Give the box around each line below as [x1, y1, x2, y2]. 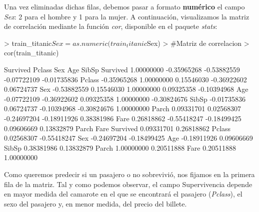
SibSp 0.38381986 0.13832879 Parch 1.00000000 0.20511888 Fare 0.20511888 [4, 142, 236, 153]
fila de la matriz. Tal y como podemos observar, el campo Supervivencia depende [4, 179, 252, 189]
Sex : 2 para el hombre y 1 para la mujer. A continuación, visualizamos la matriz [4, 11, 249, 21]
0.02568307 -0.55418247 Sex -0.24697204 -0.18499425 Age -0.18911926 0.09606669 [4, 133, 253, 143]
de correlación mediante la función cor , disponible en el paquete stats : [4, 21, 217, 31]
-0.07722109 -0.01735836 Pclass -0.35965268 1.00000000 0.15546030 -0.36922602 [4, 74, 247, 84]
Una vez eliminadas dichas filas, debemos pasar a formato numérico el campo [4, 1, 245, 11]
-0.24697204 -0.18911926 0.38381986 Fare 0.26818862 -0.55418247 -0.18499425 [4, 113, 241, 123]
